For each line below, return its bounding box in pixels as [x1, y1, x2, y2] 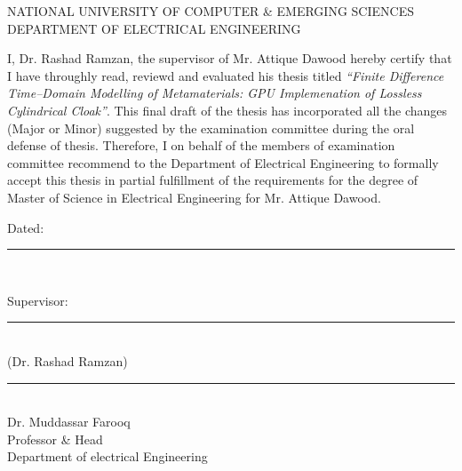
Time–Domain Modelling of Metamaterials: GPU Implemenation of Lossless [7, 84, 422, 102]
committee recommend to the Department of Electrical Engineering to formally [7, 153, 439, 172]
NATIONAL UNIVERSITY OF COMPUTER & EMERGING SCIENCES [7, 2, 414, 20]
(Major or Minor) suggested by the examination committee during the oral [7, 118, 415, 137]
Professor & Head [7, 429, 103, 448]
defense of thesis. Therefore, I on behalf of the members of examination [7, 136, 395, 155]
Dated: [7, 218, 44, 236]
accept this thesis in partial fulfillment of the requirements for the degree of [7, 171, 418, 189]
